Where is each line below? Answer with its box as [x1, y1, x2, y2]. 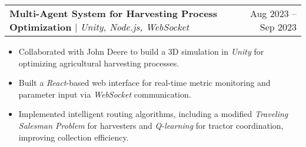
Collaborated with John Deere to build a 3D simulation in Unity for [18, 45, 264, 57]
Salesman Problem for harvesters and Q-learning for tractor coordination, [18, 119, 284, 131]
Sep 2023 [260, 20, 297, 34]
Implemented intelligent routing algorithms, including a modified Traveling [18, 108, 288, 120]
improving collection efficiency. [18, 131, 129, 143]
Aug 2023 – [250, 6, 297, 20]
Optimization [9, 20, 72, 34]
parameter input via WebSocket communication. [18, 88, 191, 100]
